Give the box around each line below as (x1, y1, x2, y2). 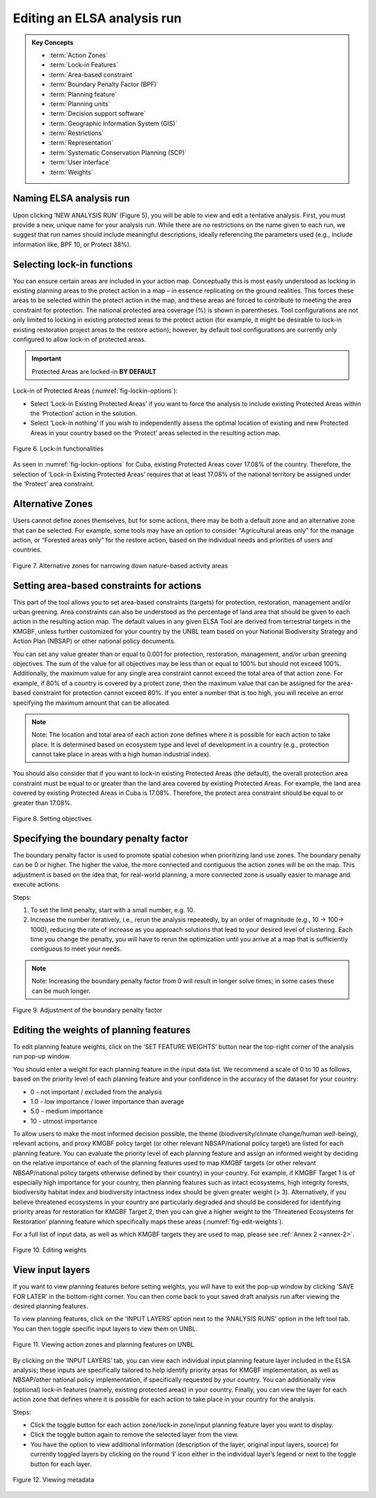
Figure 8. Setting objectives (13, 815, 92, 823)
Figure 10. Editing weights (13, 1246, 87, 1254)
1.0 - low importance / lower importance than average (30, 1097, 185, 1105)
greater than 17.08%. (13, 798, 72, 807)
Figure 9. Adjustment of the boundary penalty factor (13, 1006, 163, 1015)
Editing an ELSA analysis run (13, 10, 182, 26)
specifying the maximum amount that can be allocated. (13, 699, 171, 707)
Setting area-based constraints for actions (13, 579, 202, 591)
